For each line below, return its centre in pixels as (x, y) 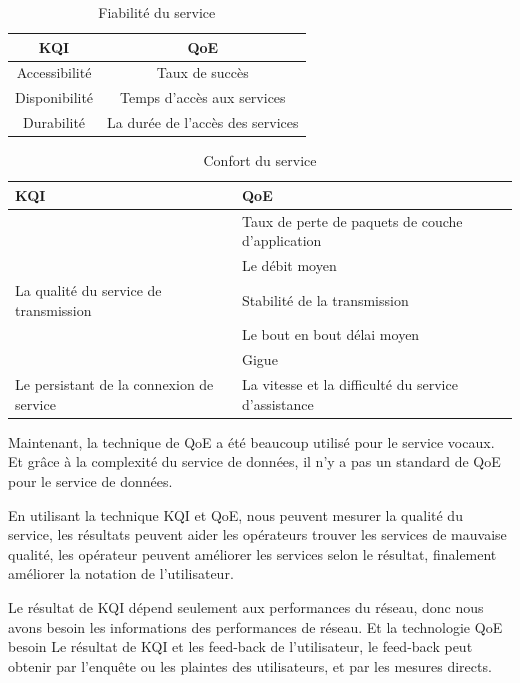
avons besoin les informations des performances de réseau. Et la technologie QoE (255, 626)
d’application (281, 240)
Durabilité (54, 122)
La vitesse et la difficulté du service (349, 384)
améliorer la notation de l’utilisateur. (121, 573)
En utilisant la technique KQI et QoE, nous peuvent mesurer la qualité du (235, 514)
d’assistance (277, 403)
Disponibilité (54, 97)
